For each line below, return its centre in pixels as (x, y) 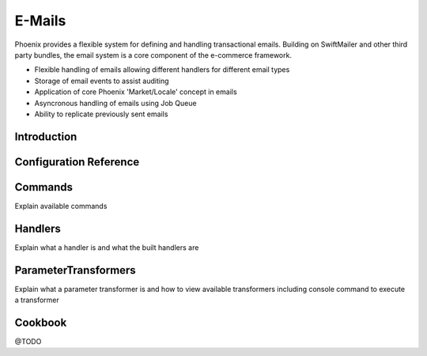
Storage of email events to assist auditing (102, 81)
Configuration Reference (77, 162)
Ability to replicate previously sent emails (101, 114)
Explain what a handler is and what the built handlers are (107, 247)
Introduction (46, 136)
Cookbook (41, 322)
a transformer (37, 300)
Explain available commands (61, 206)
